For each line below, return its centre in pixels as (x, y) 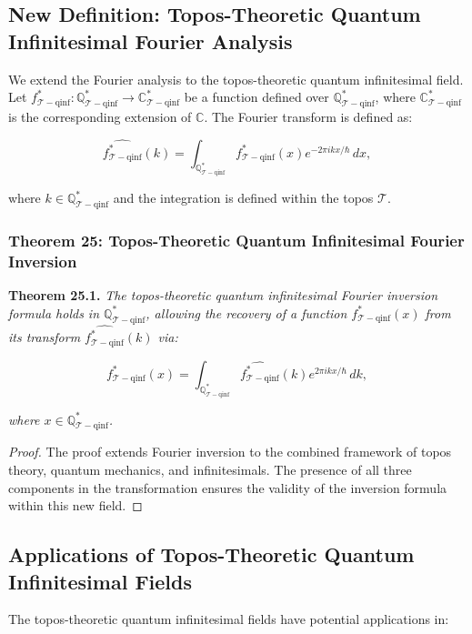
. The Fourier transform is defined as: (308, 116)
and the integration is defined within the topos (243, 198)
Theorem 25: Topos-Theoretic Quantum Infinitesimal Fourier (236, 241)
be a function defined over (256, 97)
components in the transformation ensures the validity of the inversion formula (228, 487)
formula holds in (54, 312)
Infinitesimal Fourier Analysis (151, 40)
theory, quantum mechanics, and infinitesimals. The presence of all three (210, 469)
